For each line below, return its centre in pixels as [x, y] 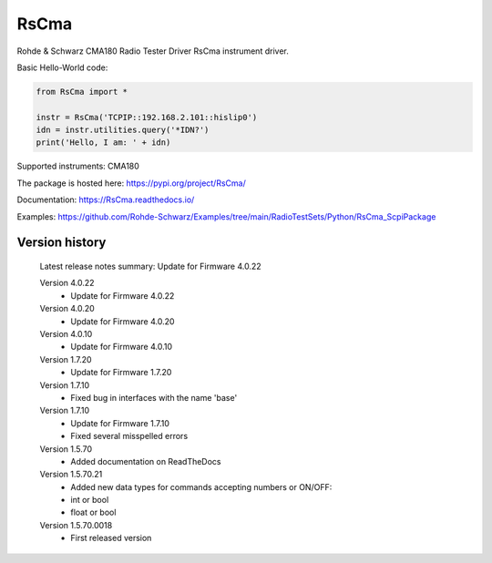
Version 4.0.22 [67, 283]
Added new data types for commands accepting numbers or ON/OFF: [201, 486]
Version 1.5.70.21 [71, 475]
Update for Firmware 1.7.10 [120, 423]
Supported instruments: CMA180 [78, 166]
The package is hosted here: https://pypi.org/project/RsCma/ [131, 183]
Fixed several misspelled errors [129, 436]
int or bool [90, 500]
